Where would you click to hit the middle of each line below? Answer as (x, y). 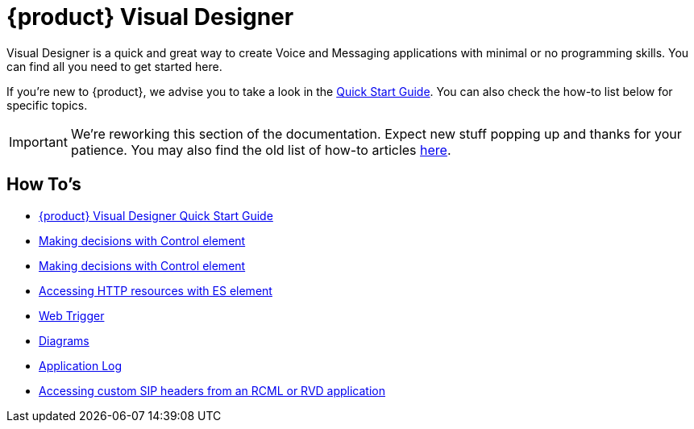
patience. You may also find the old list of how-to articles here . (261, 150)
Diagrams (64, 340)
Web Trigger (72, 315)
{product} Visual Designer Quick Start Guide (156, 215)
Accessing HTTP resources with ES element (156, 290)
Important (38, 142)
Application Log (81, 365)
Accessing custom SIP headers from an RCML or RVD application (212, 390)
